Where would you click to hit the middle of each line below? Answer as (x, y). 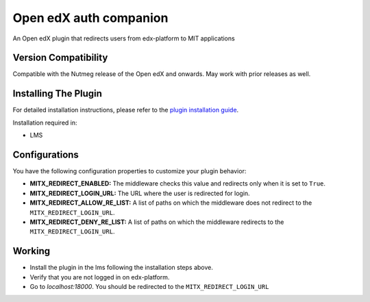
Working (32, 251)
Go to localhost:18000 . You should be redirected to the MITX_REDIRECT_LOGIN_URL (149, 287)
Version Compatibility (60, 58)
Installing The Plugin (58, 93)
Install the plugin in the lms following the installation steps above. (122, 268)
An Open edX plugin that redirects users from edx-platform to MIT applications (124, 38)
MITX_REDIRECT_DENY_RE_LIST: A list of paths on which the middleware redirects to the (157, 222)
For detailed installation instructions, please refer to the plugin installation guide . (126, 110)
